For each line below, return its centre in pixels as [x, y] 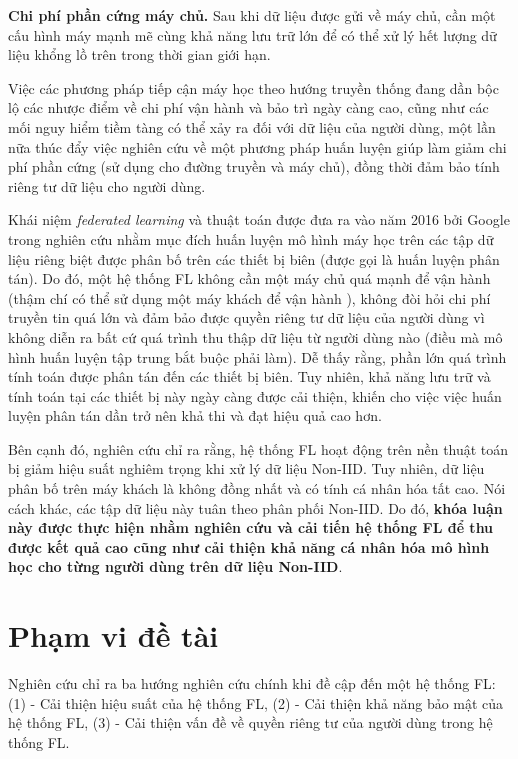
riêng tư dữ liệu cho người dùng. [107, 185]
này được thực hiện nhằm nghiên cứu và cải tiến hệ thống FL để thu [251, 527]
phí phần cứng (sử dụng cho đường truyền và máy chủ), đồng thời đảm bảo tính [254, 166]
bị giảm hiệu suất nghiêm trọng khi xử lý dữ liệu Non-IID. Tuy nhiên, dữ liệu [246, 468]
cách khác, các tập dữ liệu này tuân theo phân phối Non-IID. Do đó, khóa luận [255, 507]
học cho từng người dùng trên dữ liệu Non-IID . [175, 566]
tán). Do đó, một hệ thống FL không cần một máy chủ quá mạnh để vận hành [249, 278]
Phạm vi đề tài [113, 635]
